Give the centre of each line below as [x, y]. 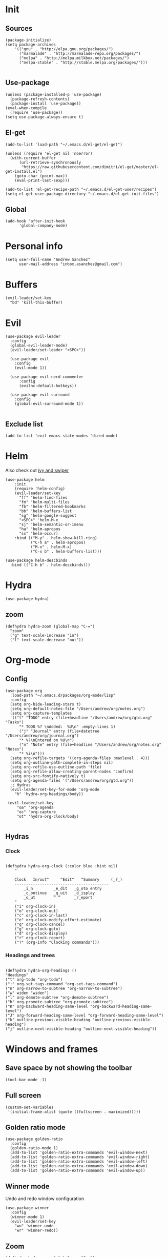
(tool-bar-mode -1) [26, 1080]
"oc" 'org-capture [36, 812]
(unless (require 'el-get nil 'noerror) [49, 153]
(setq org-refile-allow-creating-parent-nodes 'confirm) [72, 772]
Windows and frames [52, 1049]
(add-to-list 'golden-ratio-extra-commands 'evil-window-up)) [78, 1171]
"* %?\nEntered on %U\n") [46, 740]
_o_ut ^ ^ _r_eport [58, 898]
